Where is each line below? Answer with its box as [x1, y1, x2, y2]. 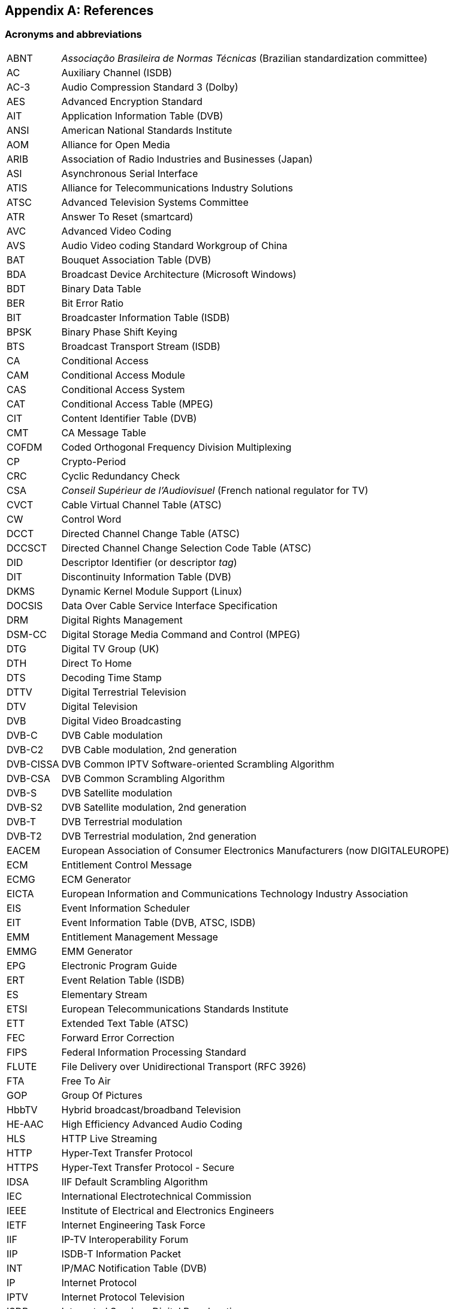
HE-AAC [7, 1118, 44, 1130]
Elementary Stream [61, 988, 147, 1001]
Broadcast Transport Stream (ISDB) [61, 340, 221, 352]
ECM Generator [61, 873, 131, 885]
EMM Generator [61, 945, 133, 957]
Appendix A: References [5, 3, 154, 18]
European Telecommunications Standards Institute [61, 1002, 289, 1015]
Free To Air [61, 1074, 111, 1087]
